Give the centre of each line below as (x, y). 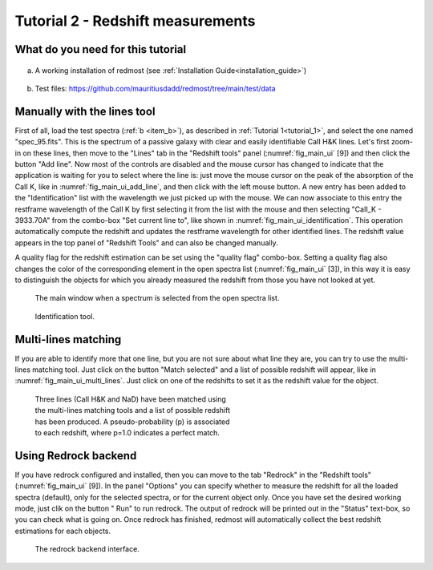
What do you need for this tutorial (101, 49)
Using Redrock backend (76, 456)
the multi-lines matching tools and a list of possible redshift (132, 410)
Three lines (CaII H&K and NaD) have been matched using (130, 399)
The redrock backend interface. (87, 549)
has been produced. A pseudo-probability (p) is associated (132, 422)
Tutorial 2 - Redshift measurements (135, 21)
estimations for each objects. (63, 531)
